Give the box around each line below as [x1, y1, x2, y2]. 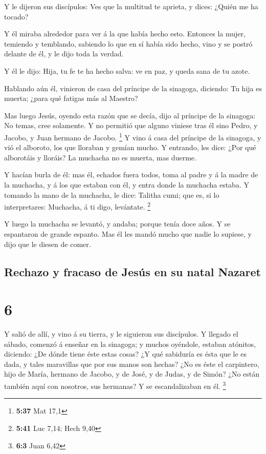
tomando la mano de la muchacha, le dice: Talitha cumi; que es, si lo [4, 189, 219, 200]
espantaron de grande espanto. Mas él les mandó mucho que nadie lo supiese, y [4, 229, 252, 239]
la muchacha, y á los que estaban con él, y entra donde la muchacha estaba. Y [4, 179, 249, 190]
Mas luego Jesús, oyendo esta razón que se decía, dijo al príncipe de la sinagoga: [4, 110, 256, 120]
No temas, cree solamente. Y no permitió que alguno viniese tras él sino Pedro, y [4, 120, 258, 131]
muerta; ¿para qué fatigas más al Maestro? [4, 93, 138, 104]
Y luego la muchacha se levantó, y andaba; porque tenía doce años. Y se [4, 218, 231, 229]
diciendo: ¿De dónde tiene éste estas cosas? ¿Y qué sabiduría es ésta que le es [4, 348, 247, 359]
